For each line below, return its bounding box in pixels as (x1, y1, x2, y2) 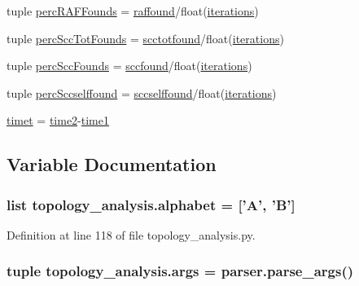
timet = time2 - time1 (7, 112, 109, 129)
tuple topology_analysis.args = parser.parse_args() (7, 261, 354, 281)
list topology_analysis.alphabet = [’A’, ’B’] (7, 194, 296, 214)
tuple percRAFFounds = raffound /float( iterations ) (7, 2, 259, 19)
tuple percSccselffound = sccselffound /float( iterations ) (7, 84, 277, 101)
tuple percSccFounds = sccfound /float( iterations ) (7, 57, 252, 74)
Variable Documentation (7, 152, 217, 177)
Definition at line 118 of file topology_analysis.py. (7, 226, 256, 243)
